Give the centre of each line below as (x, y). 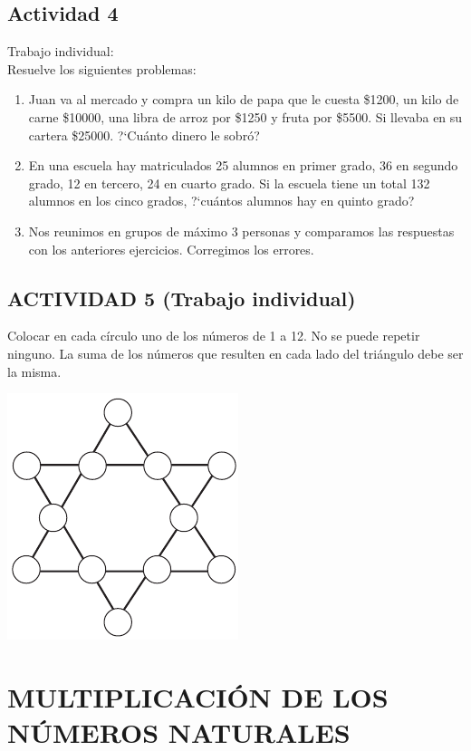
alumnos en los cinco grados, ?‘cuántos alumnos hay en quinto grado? (221, 201)
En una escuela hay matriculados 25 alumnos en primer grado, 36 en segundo (243, 165)
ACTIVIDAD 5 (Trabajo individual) (182, 298)
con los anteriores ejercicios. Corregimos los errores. (171, 249)
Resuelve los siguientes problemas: (102, 68)
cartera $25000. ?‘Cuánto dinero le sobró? (144, 135)
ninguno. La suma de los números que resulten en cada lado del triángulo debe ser (235, 353)
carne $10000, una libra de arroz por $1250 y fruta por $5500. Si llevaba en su (245, 116)
